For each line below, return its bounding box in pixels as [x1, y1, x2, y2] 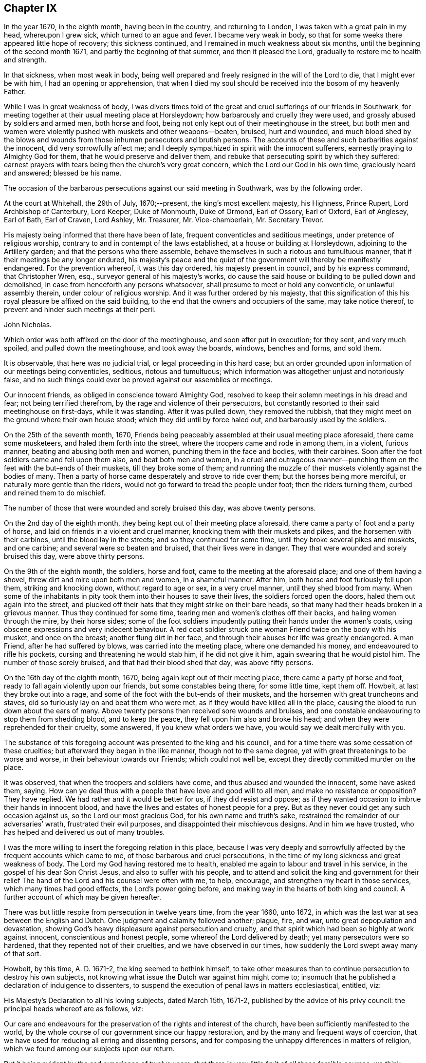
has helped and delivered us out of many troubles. [4, 828, 165, 837]
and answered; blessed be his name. [4, 169, 122, 177]
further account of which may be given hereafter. [4, 893, 162, 902]
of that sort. [4, 949, 41, 958]
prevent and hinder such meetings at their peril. [4, 305, 156, 314]
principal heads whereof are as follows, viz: [4, 1004, 143, 1013]
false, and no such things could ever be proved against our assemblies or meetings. [4, 375, 273, 384]
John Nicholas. [4, 320, 52, 329]
